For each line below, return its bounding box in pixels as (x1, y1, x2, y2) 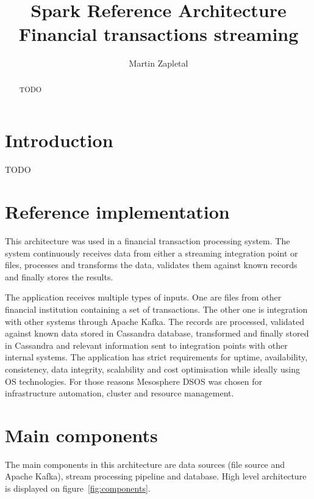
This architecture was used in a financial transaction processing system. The (5, 235, 290, 247)
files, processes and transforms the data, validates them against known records (5, 258, 298, 271)
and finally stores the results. (5, 270, 113, 283)
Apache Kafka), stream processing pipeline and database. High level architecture (5, 470, 307, 483)
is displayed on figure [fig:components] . (5, 482, 151, 495)
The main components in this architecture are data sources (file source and (5, 457, 285, 470)
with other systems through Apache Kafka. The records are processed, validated (5, 315, 305, 327)
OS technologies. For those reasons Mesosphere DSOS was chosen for (5, 374, 262, 387)
